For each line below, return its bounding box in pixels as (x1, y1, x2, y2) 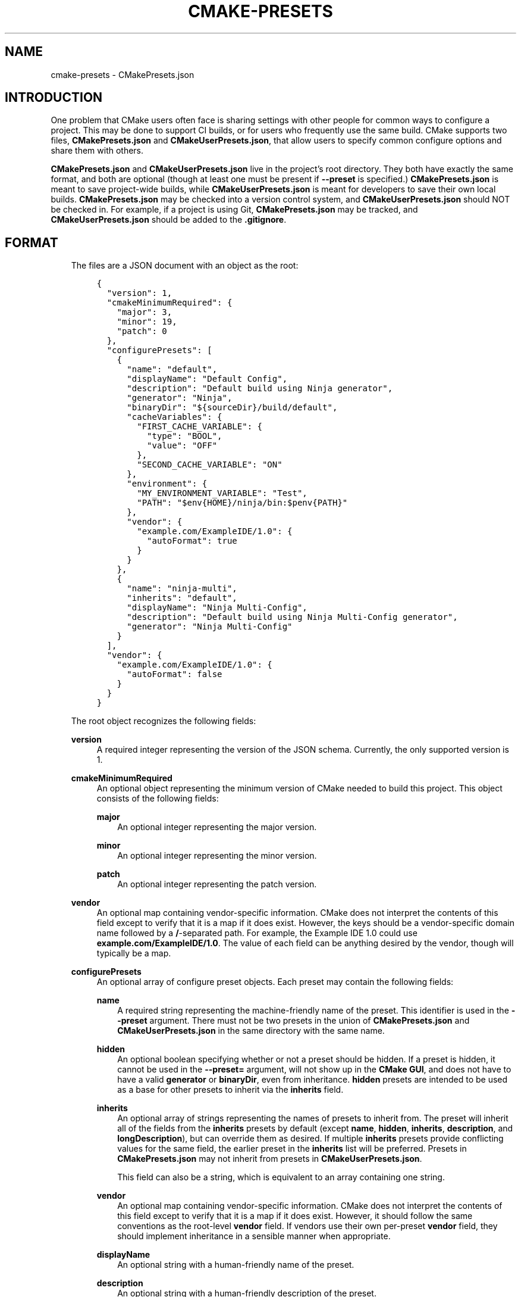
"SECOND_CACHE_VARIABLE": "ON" (137, 460, 283, 470)
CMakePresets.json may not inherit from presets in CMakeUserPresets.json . (117, 1153, 422, 1164)
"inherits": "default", (127, 593, 237, 603)
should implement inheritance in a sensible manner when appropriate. (117, 1231, 391, 1242)
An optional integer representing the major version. (117, 822, 317, 833)
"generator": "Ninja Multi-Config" (127, 622, 293, 632)
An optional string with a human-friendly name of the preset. (117, 1259, 354, 1270)
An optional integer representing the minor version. (117, 850, 317, 861)
